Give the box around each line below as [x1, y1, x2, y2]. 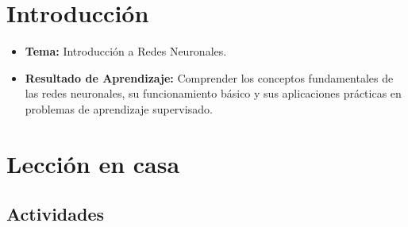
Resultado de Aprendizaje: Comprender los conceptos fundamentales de [25, 69, 394, 86]
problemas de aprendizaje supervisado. [25, 100, 213, 117]
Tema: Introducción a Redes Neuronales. [25, 43, 227, 60]
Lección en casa [6, 147, 180, 179]
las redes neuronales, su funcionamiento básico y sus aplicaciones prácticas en [25, 85, 402, 102]
